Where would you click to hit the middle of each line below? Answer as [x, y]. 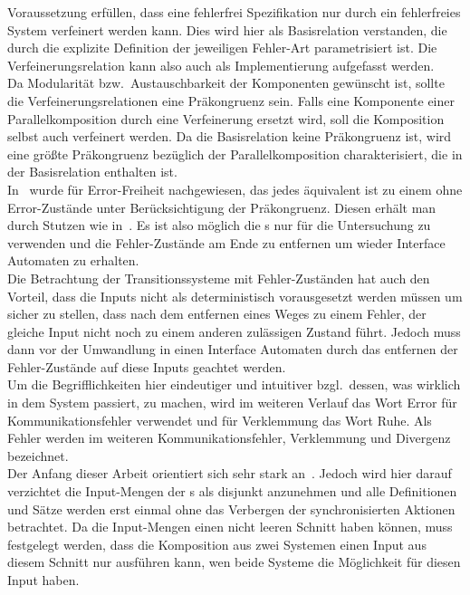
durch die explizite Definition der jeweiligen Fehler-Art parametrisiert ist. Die [222, 48]
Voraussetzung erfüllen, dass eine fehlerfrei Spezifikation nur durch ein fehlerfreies [234, 12]
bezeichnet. [38, 455]
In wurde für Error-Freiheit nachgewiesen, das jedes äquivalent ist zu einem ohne [235, 189]
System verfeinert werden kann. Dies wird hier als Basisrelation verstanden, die [227, 29]
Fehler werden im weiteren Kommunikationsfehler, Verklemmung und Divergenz [229, 438]
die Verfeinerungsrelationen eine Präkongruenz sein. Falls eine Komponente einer [231, 100]
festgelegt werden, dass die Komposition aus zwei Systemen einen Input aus [217, 544]
